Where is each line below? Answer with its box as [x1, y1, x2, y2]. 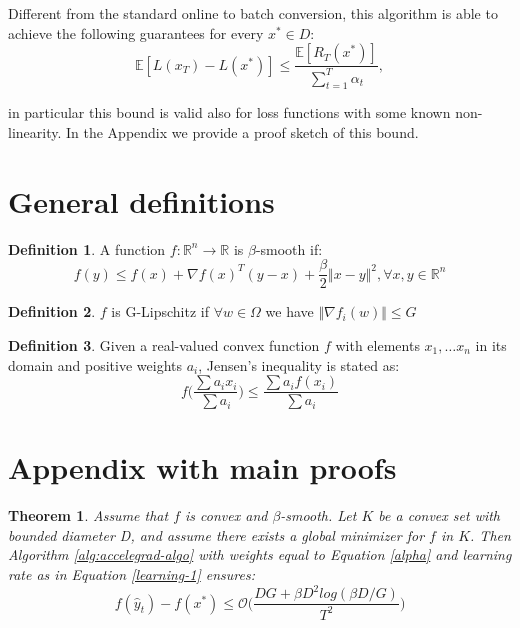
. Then [470, 524, 511, 545]
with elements [335, 334, 420, 355]
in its [475, 334, 507, 355]
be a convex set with [378, 505, 501, 526]
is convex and [185, 505, 268, 526]
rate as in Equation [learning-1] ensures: [8, 564, 255, 585]
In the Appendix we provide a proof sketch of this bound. [66, 121, 419, 142]
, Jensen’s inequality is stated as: [198, 354, 400, 375]
